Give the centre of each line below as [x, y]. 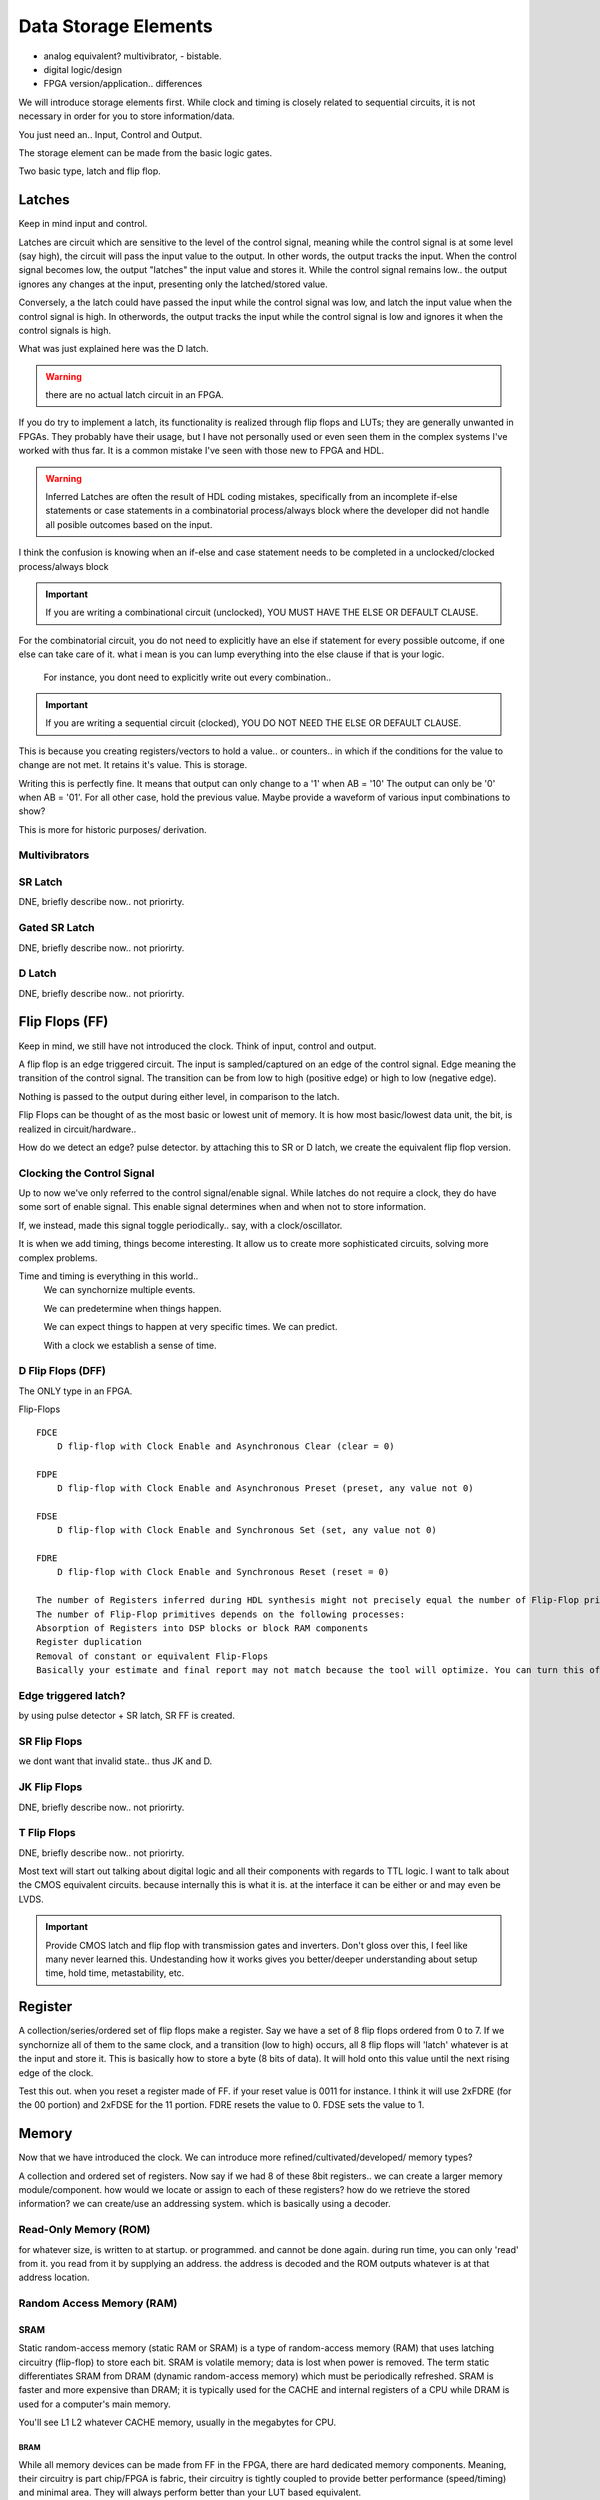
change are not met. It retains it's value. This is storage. [133, 765]
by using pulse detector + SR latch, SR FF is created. [126, 1716]
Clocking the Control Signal [86, 1173]
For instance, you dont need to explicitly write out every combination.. [187, 677]
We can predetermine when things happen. [132, 1308]
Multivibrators [54, 855]
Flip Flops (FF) [63, 1021]
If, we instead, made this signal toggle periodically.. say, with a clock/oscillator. [180, 1225]
